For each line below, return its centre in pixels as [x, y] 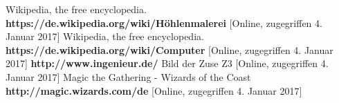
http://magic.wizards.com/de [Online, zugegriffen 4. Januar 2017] [154, 90]
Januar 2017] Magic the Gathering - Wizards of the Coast [128, 76]
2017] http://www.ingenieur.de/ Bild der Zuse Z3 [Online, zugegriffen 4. [167, 63]
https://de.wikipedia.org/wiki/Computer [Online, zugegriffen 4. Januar [169, 49]
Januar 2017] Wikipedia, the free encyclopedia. [105, 36]
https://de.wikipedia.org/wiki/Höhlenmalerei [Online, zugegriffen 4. [164, 22]
